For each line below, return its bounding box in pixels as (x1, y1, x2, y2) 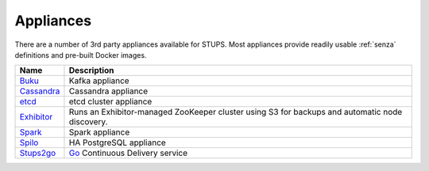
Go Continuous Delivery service (68, 147, 188, 158)
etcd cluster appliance (68, 96, 153, 107)
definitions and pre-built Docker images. (14, 50, 147, 59)
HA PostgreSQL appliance (68, 137, 166, 148)
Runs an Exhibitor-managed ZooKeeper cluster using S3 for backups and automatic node (68, 107, 403, 118)
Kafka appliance (68, 75, 130, 86)
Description (68, 65, 114, 76)
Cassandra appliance (68, 85, 149, 97)
